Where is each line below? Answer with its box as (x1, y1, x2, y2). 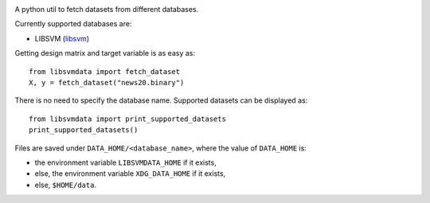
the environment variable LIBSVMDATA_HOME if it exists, (34, 158, 217, 167)
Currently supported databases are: (14, 19, 132, 29)
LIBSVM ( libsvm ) (34, 33, 90, 43)
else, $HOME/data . (34, 180, 97, 189)
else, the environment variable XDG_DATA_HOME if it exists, (34, 169, 226, 178)
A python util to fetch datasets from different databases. (14, 5, 199, 14)
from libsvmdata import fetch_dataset (29, 67, 181, 76)
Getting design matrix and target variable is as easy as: (14, 49, 195, 58)
